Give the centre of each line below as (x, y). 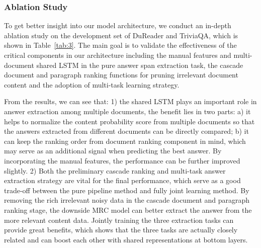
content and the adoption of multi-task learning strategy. (92, 84)
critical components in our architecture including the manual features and (118, 55)
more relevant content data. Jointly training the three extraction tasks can (119, 220)
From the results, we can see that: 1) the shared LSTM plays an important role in (130, 101)
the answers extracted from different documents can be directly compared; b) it (126, 131)
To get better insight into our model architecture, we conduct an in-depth (118, 25)
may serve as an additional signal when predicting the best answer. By (113, 151)
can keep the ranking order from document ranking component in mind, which (125, 141)
